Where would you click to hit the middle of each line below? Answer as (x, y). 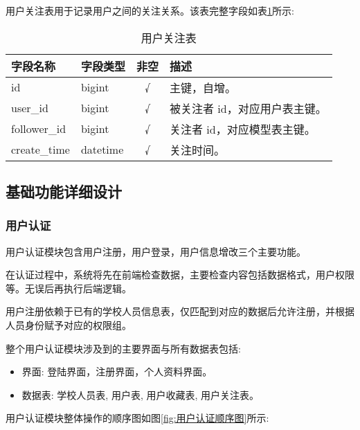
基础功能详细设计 (64, 191)
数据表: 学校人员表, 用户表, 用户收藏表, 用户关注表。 (141, 394)
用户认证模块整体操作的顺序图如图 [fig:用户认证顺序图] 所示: (137, 418)
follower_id (39, 129)
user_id (30, 108)
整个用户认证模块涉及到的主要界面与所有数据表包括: (123, 348)
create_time (40, 150)
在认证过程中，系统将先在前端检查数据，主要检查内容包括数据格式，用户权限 (180, 275)
